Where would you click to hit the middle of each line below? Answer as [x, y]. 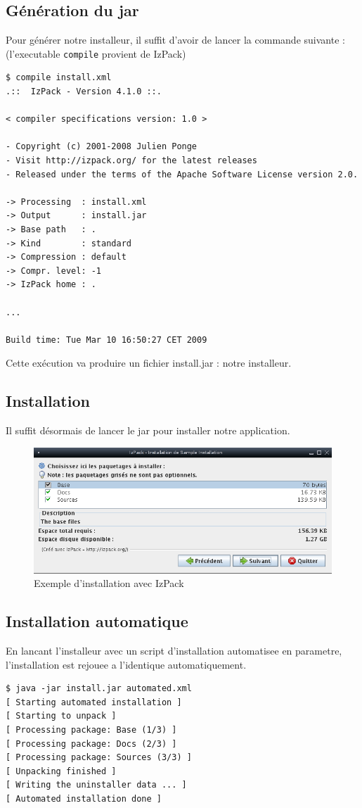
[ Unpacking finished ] [61, 771]
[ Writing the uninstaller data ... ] [96, 785]
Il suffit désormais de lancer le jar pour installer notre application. [148, 430]
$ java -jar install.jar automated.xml [99, 689]
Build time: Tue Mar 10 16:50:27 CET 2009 [106, 340]
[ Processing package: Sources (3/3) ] [99, 758]
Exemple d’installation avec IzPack [109, 583]
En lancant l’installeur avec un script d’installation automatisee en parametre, [174, 650]
